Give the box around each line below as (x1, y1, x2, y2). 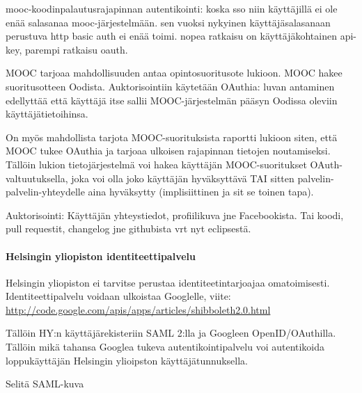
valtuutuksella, (6, 170, 68, 185)
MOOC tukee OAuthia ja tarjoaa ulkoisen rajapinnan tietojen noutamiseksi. (6, 143, 331, 158)
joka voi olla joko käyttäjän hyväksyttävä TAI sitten (71, 170, 294, 185)
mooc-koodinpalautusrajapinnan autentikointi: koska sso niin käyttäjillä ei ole (6, 1, 338, 15)
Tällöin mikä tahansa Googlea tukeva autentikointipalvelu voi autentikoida (6, 339, 325, 354)
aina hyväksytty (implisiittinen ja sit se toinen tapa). (88, 184, 314, 199)
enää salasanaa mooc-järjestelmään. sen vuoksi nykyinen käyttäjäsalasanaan (6, 15, 331, 29)
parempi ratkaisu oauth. (24, 42, 128, 56)
